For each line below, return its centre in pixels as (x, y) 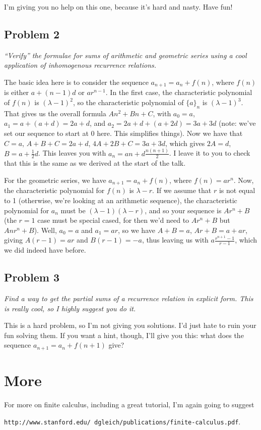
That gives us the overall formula (55, 113)
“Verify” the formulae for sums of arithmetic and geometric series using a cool (125, 55)
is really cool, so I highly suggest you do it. (70, 308)
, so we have (137, 230)
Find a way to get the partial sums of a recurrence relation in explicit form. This (129, 298)
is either (17, 92)
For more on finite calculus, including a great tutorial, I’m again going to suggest (129, 404)
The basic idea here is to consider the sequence (76, 82)
